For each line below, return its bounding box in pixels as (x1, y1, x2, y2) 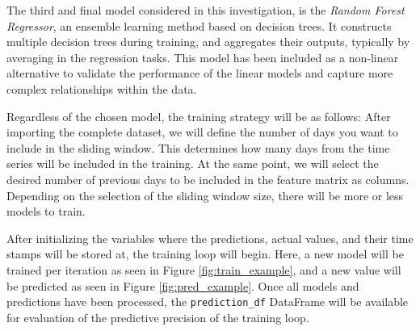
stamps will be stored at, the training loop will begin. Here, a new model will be (6, 245, 404, 262)
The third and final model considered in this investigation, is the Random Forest (6, 2, 405, 18)
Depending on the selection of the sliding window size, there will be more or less (6, 186, 404, 203)
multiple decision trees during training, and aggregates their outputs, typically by (6, 33, 410, 50)
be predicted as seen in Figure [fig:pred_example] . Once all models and (6, 277, 359, 294)
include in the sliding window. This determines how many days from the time (6, 139, 390, 156)
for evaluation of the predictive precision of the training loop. (6, 308, 309, 325)
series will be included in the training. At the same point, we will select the (6, 155, 379, 172)
